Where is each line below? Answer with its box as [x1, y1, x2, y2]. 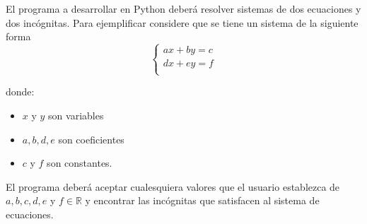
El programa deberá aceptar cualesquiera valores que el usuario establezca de [6, 179, 340, 194]
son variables [48, 107, 104, 122]
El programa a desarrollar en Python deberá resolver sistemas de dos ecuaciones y [6, 1, 361, 16]
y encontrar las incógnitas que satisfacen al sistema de [85, 193, 320, 208]
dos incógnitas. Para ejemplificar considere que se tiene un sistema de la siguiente [6, 15, 359, 30]
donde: [6, 84, 35, 99]
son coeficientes [58, 131, 124, 146]
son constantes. [47, 155, 112, 170]
